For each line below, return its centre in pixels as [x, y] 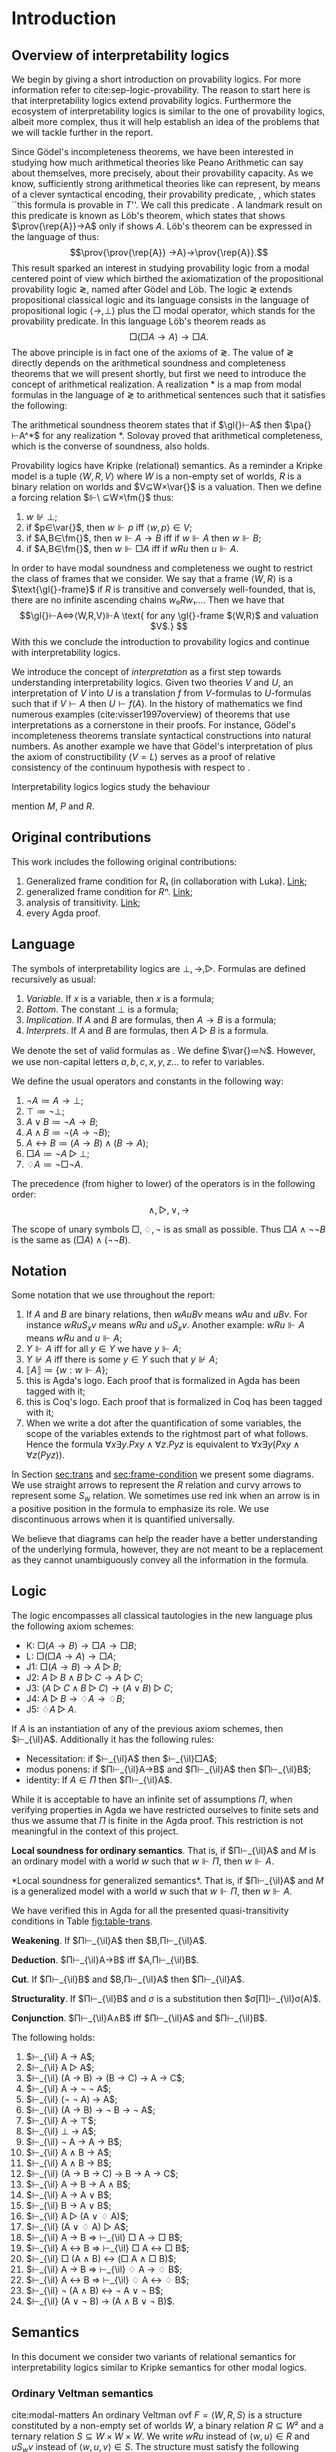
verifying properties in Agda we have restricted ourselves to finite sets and [165, 1809]
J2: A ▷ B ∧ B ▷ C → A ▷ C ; [84, 1677]
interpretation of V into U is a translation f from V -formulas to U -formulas [161, 693]
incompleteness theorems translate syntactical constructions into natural [161, 735]
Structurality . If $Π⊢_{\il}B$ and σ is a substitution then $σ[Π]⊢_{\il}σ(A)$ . [166, 1998]
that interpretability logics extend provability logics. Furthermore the [151, 100]
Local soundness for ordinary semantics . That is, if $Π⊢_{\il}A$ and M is [163, 1850]
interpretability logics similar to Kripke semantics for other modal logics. [159, 2367]
